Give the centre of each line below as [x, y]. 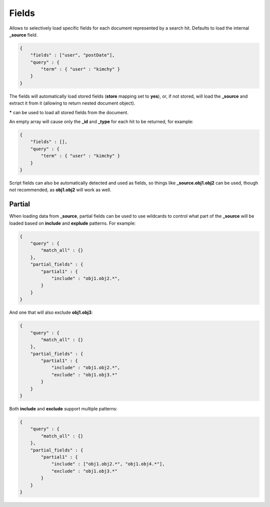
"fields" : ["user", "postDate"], [72, 55]
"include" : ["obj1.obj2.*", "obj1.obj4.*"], [108, 464]
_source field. [23, 35]
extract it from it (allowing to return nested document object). [72, 103]
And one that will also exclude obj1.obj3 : [51, 312]
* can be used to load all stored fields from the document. [69, 112]
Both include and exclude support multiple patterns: [63, 409]
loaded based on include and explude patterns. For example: [72, 223]
